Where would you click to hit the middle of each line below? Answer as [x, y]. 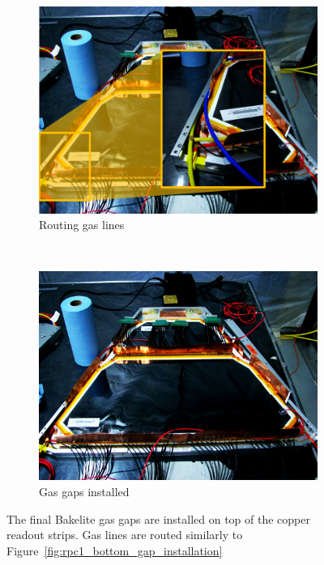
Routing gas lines [82, 225]
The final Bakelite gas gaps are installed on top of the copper [158, 518]
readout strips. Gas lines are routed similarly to [125, 535]
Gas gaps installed [84, 491]
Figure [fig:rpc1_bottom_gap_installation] [115, 550]
